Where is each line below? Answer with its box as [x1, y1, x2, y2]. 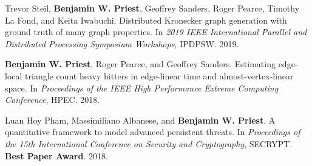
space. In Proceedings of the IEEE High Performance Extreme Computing [5, 81, 279, 94]
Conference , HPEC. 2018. [5, 93, 100, 106]
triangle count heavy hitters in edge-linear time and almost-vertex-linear [25, 69, 294, 82]
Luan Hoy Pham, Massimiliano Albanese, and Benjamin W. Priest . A [5, 113, 276, 126]
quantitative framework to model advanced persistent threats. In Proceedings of [5, 125, 300, 138]
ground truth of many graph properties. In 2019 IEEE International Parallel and [5, 25, 307, 38]
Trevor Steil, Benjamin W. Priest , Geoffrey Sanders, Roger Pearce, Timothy [5, 2, 300, 14]
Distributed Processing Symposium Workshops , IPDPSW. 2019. [5, 37, 239, 50]
